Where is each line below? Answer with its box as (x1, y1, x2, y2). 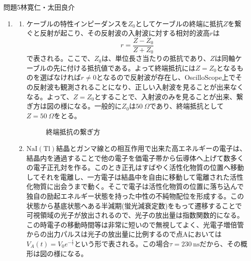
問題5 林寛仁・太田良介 (3, 2, 75, 12)
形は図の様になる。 (26, 248, 88, 258)
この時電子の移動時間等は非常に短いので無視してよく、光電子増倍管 (26, 219, 244, 229)
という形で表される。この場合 (74, 238, 169, 248)
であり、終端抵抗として (149, 101, 224, 111)
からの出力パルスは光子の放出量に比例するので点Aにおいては (26, 229, 222, 239)
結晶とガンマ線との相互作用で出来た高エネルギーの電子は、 (56, 143, 247, 153)
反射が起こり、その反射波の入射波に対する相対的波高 (40, 28, 210, 38)
